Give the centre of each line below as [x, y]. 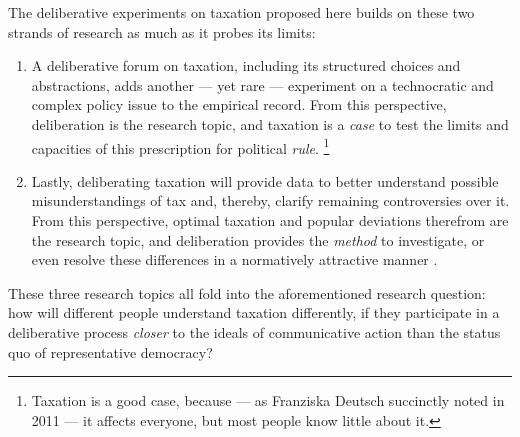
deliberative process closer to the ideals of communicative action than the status [254, 331]
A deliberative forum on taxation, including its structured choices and [246, 65]
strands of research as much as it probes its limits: [162, 31]
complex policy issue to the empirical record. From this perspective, [239, 104]
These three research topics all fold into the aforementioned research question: [247, 292]
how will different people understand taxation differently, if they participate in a [254, 312]
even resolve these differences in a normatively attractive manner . [234, 259]
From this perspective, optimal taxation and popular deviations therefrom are [270, 220]
